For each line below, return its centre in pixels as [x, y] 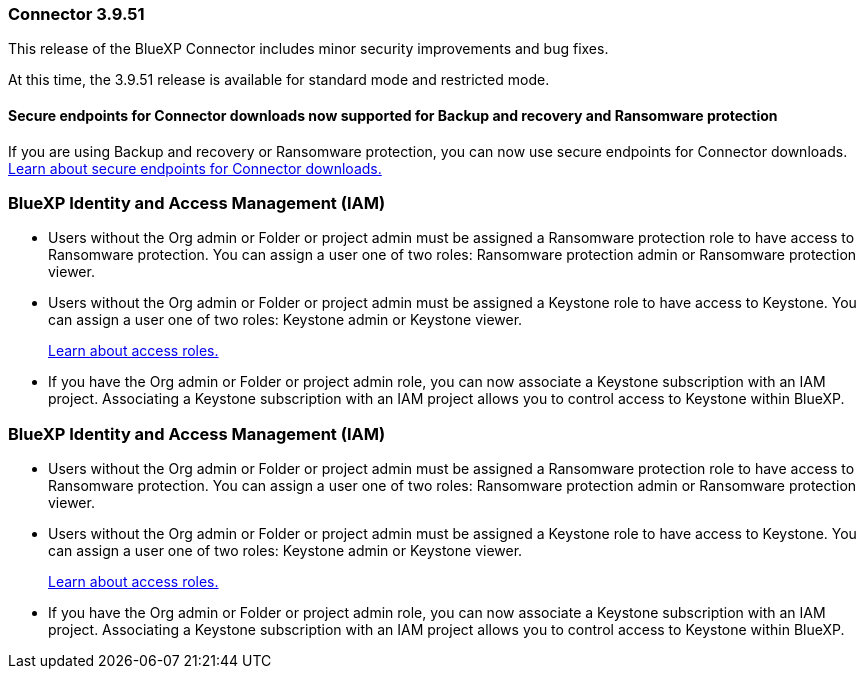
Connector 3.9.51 [76, 14]
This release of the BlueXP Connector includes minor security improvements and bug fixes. [308, 49]
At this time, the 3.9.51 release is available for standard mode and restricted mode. [279, 80]
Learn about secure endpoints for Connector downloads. [195, 168]
